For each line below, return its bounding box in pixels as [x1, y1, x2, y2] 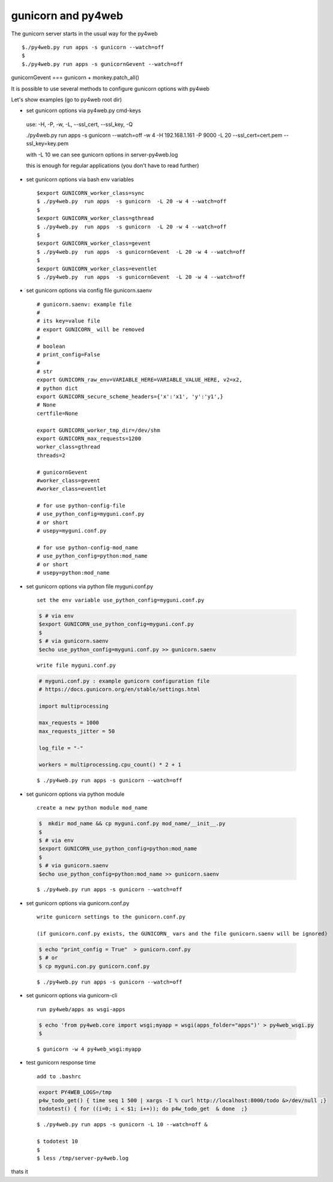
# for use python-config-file [37, 503, 126, 509]
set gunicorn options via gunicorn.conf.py [26, 900, 130, 907]
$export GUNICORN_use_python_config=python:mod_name [38, 846, 197, 852]
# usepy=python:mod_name [37, 570, 110, 576]
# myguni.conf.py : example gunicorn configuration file [38, 678, 210, 684]
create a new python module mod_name [37, 804, 148, 811]
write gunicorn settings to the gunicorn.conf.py [37, 913, 186, 921]
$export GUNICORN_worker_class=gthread [37, 215, 154, 222]
